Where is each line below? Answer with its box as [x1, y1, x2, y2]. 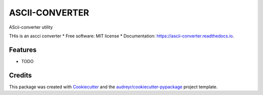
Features [9, 46, 37, 54]
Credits [9, 71, 32, 79]
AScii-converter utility [9, 24, 53, 30]
